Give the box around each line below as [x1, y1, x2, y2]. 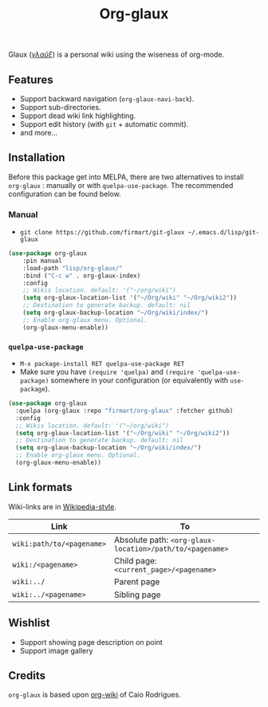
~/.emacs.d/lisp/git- [187, 229, 260, 237]
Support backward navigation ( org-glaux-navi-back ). [19, 94, 195, 104]
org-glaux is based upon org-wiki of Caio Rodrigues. [8, 690, 181, 700]
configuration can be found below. [8, 189, 121, 198]
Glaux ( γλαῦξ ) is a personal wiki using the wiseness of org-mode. [8, 49, 225, 60]
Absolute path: [114, 534, 169, 545]
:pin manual [22, 257, 62, 265]
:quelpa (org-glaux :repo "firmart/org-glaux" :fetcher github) [15, 407, 234, 414]
